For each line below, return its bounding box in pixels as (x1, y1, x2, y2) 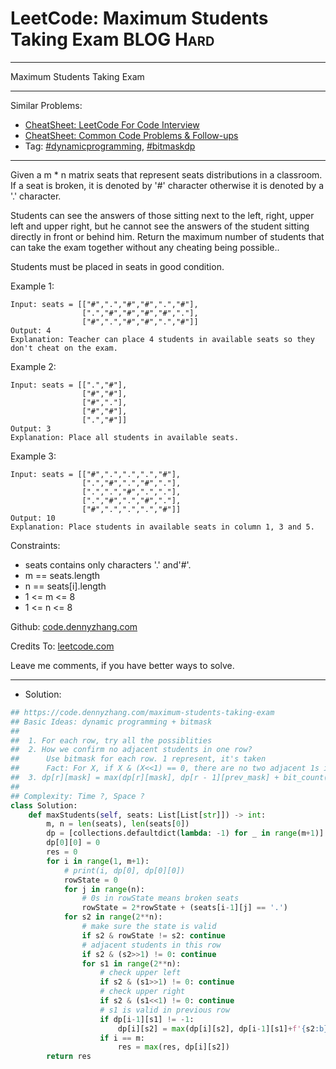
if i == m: (99, 1033, 145, 1043)
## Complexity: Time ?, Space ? (10, 791, 145, 801)
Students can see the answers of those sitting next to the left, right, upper (10, 209, 315, 221)
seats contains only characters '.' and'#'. (24, 558, 192, 571)
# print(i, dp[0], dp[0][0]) (63, 865, 186, 876)
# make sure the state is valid (81, 922, 217, 932)
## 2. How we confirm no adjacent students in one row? (10, 745, 253, 755)
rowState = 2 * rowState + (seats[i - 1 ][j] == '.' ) (81, 903, 289, 913)
